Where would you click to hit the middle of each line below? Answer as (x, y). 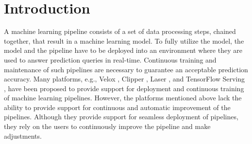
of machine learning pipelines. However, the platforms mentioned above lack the (123, 98)
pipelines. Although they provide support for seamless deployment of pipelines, (121, 117)
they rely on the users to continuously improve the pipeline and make (107, 126)
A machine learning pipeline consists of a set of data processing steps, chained (120, 31)
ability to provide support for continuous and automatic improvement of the (117, 107)
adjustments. (23, 136)
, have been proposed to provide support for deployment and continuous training (124, 88)
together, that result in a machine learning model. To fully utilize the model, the (124, 40)
